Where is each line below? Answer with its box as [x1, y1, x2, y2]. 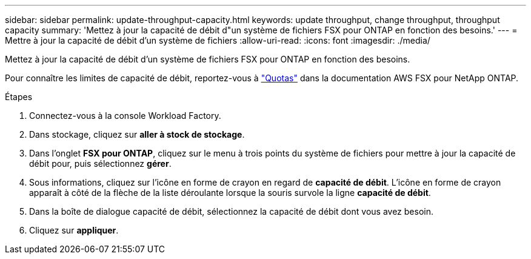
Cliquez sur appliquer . [29, 225, 119, 235]
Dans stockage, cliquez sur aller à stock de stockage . [29, 129, 245, 140]
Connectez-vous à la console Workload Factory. [29, 110, 221, 121]
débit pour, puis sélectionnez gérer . [29, 158, 172, 169]
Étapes [5, 92, 33, 102]
